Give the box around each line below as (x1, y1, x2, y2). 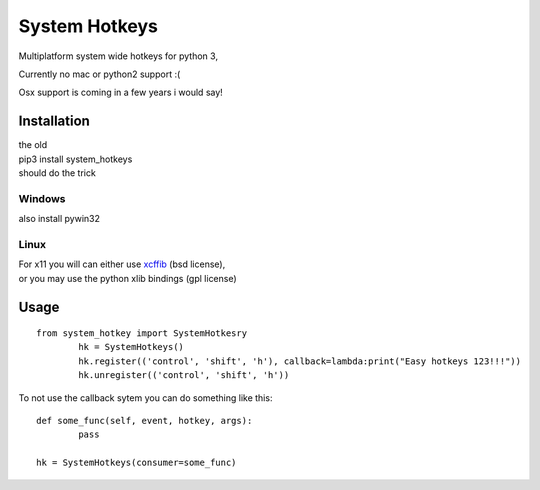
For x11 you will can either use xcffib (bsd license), (18, 258, 226, 270)
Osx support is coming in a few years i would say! (18, 86, 224, 99)
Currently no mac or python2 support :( (18, 68, 181, 80)
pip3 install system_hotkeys (18, 153, 133, 165)
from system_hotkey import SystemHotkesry (36, 328, 248, 339)
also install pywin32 (18, 213, 100, 225)
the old (18, 139, 48, 151)
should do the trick (18, 167, 97, 179)
